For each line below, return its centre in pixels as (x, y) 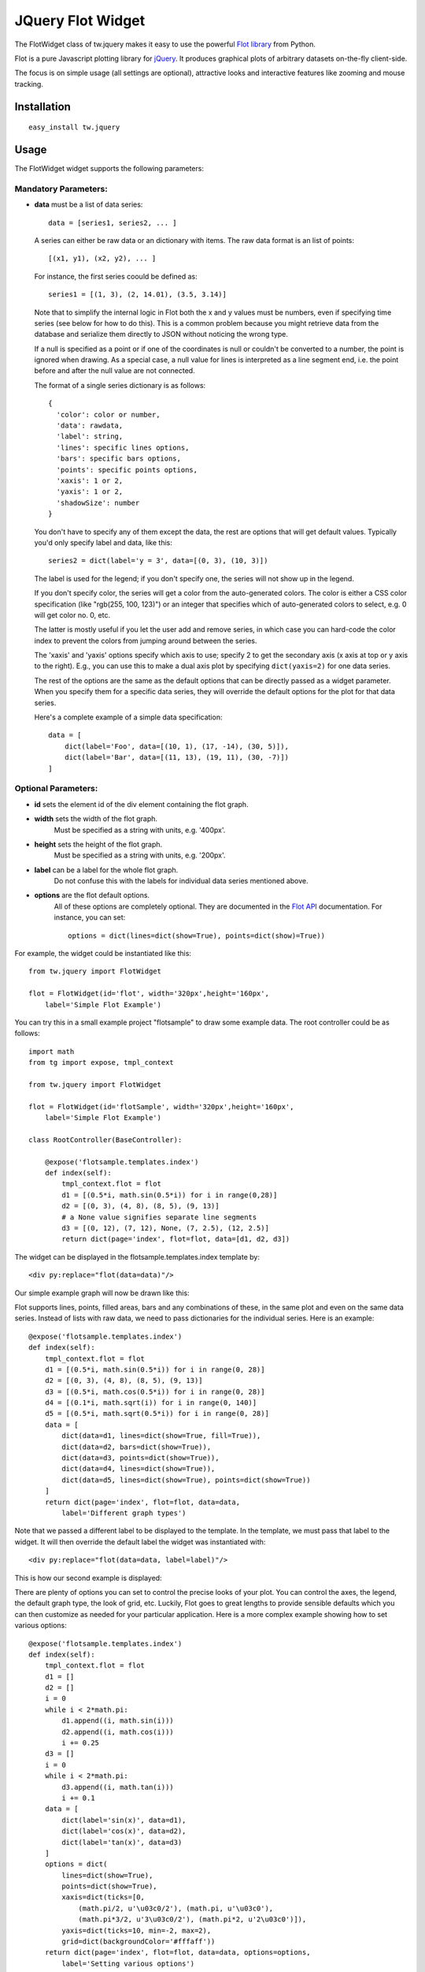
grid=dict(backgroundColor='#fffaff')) (139, 1942)
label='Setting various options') (128, 1963)
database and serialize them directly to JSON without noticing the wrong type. (161, 334)
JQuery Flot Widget (80, 21)
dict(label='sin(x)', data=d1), (124, 1820)
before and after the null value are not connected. (115, 371)
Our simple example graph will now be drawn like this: (102, 1293)
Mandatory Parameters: (61, 189)
